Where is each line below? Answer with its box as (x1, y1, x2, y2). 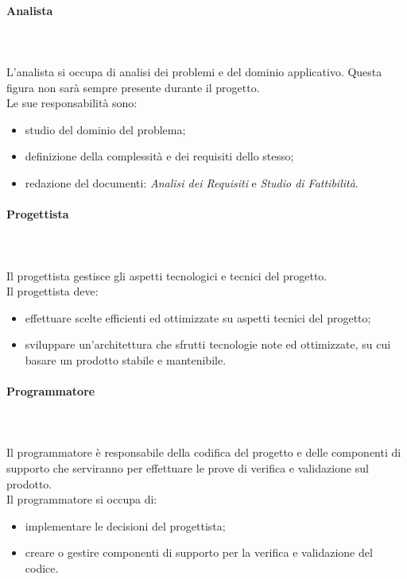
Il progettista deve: (6, 283, 99, 299)
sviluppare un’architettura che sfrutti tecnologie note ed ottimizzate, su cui (25, 336, 391, 353)
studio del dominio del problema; (25, 121, 186, 137)
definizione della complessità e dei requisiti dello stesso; (25, 148, 294, 164)
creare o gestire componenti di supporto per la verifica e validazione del (25, 544, 373, 561)
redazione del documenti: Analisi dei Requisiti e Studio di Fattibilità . (25, 174, 359, 191)
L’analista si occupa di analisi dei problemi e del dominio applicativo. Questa (6, 63, 382, 79)
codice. (25, 560, 59, 577)
